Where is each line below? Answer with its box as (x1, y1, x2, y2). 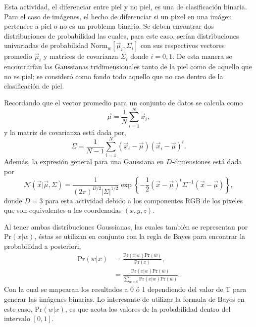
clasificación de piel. (4, 81, 64, 91)
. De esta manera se (172, 51, 232, 61)
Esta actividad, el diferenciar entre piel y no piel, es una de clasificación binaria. (4, 1, 247, 11)
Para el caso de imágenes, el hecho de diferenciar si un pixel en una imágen (4, 11, 232, 21)
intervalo (4, 313, 30, 324)
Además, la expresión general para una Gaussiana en (4, 156, 164, 167)
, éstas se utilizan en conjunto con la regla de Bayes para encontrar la (34, 231, 246, 241)
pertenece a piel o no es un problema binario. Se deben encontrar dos (4, 21, 214, 31)
